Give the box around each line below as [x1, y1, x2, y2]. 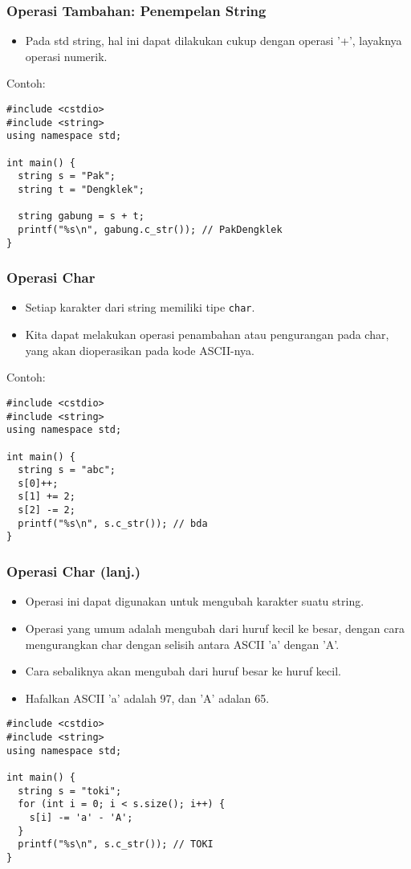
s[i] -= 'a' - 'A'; [29, 811, 133, 823]
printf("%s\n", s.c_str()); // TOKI [18, 838, 214, 851]
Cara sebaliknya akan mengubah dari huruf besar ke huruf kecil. [25, 663, 341, 679]
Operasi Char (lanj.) [6, 561, 141, 581]
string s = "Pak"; [18, 170, 116, 182]
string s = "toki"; [18, 785, 122, 797]
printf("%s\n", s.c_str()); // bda [18, 517, 208, 529]
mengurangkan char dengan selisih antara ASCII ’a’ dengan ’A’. [25, 635, 340, 652]
